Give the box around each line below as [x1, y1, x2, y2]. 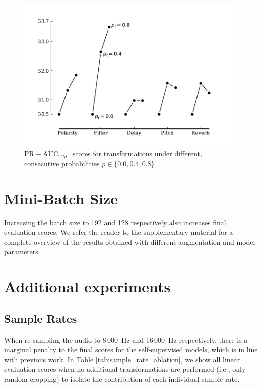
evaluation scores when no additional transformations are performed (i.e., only [4, 364, 246, 374]
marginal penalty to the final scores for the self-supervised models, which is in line [4, 344, 258, 355]
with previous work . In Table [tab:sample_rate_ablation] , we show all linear [4, 354, 240, 364]
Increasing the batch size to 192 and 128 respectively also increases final [4, 217, 226, 227]
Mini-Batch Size [4, 187, 118, 208]
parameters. [4, 246, 40, 257]
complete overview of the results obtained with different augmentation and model [4, 236, 255, 247]
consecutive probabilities [24, 158, 100, 168]
